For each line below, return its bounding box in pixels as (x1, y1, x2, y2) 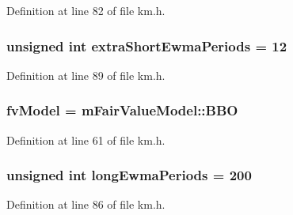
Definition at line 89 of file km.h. (6, 66, 166, 83)
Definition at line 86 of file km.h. (6, 196, 166, 213)
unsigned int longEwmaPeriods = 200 (6, 165, 252, 185)
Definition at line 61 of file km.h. (6, 131, 166, 148)
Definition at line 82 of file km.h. (6, 2, 166, 18)
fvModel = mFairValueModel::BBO (6, 100, 238, 120)
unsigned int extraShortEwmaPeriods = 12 (6, 36, 287, 55)
